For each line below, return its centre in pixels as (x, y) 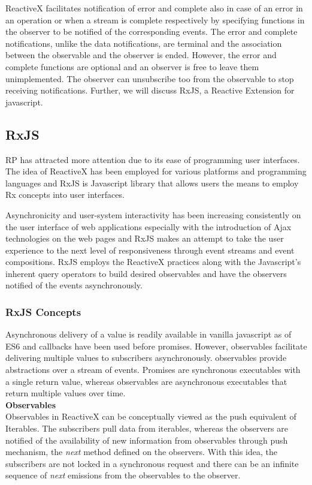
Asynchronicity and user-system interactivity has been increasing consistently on (153, 214)
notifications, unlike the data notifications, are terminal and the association (144, 43)
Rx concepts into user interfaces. (65, 195)
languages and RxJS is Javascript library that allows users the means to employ (152, 183)
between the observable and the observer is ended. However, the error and (141, 55)
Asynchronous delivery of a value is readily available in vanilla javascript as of (149, 334)
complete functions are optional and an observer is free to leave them (132, 66)
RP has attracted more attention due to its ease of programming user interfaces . (153, 159)
